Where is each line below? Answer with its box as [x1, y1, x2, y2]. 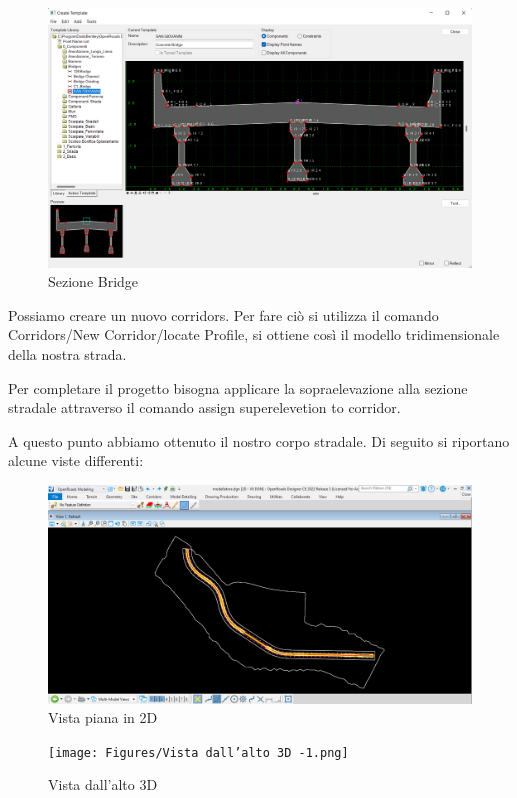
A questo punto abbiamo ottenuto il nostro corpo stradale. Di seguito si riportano [8, 430, 510, 451]
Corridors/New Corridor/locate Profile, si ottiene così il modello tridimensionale [8, 324, 500, 345]
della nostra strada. [8, 343, 127, 364]
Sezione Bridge [48, 271, 139, 292]
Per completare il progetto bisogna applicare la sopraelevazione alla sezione [8, 377, 468, 398]
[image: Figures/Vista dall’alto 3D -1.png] [48, 745, 349, 760]
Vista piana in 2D [48, 707, 158, 728]
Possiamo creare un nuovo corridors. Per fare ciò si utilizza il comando [8, 304, 439, 325]
